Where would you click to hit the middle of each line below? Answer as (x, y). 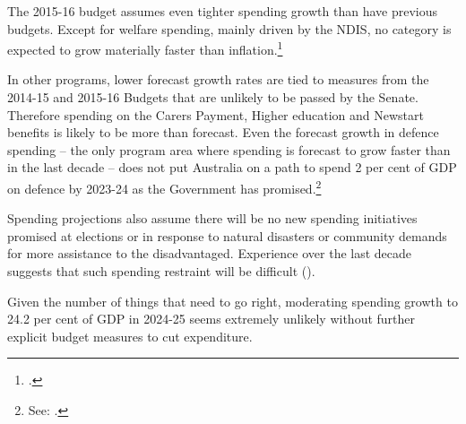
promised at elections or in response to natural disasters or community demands (227, 235)
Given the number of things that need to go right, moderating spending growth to (233, 301)
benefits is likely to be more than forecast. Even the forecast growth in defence (223, 132)
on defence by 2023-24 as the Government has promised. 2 (164, 187)
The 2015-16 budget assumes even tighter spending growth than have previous (222, 11)
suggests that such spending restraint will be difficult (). (161, 271)
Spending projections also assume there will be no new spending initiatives (212, 218)
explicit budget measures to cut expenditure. (130, 336)
